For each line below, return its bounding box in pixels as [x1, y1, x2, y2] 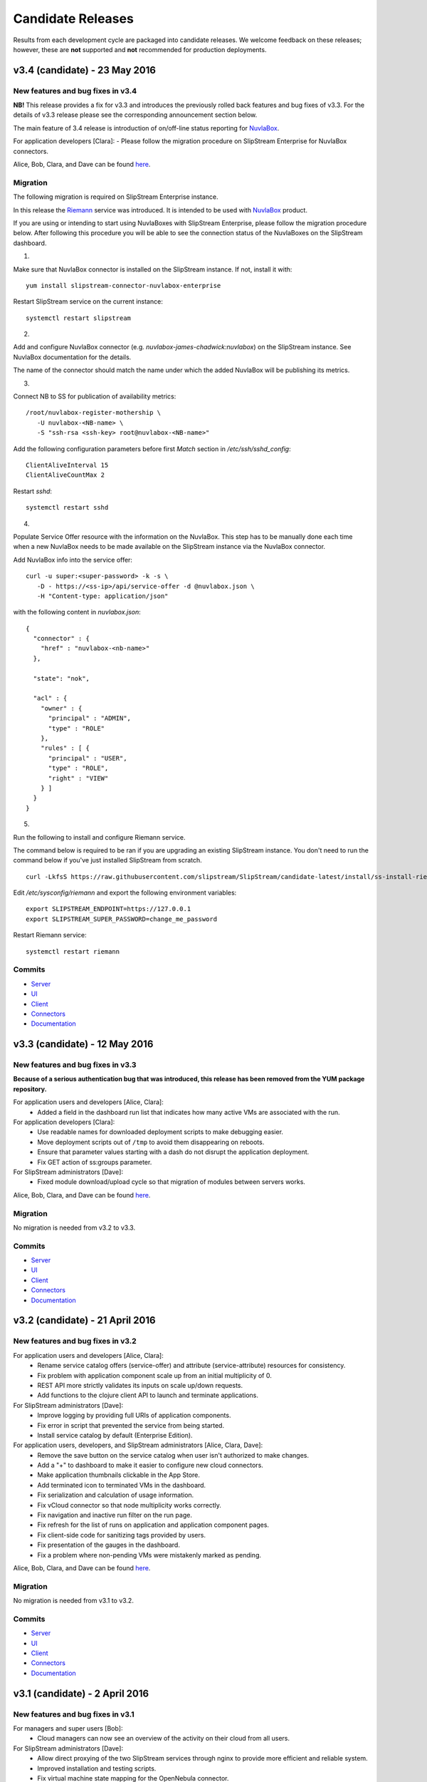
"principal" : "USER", [48, 754, 127, 762]
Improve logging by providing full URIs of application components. [37, 1411, 231, 1420]
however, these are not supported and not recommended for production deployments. [13, 45, 267, 53]
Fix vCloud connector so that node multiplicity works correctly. [37, 1500, 222, 1509]
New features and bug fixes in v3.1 [13, 1709, 135, 1719]
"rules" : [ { [40, 744, 90, 752]
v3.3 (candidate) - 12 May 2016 [13, 1038, 154, 1051]
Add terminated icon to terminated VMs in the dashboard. [37, 1480, 206, 1489]
